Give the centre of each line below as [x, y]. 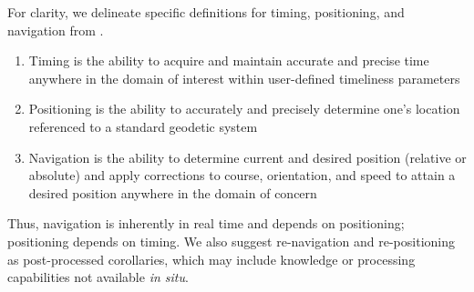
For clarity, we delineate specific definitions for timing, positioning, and [206, 12]
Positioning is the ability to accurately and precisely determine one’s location [244, 109]
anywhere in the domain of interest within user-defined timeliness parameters [244, 78]
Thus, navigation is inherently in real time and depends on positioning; [206, 223]
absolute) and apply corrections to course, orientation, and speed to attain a [242, 175]
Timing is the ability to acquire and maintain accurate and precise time [229, 60]
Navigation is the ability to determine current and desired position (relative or [247, 157]
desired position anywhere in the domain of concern [173, 192]
